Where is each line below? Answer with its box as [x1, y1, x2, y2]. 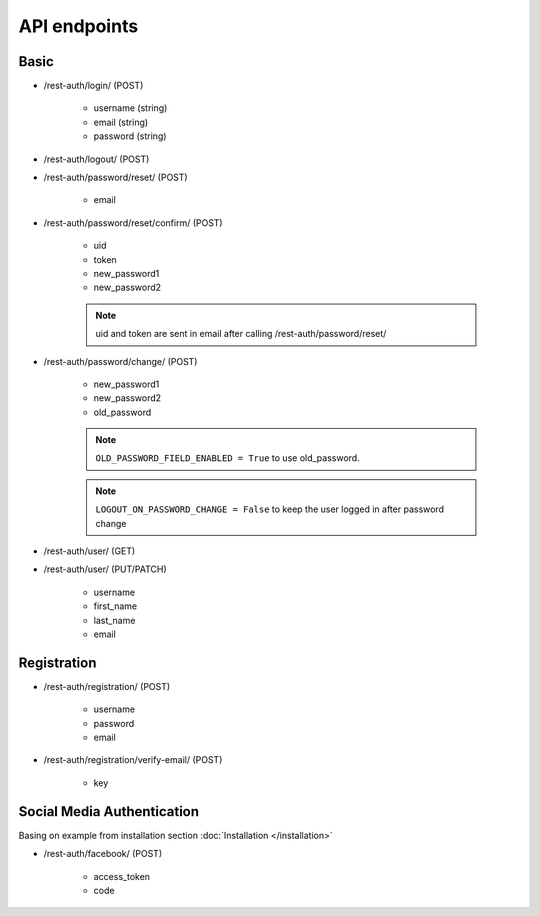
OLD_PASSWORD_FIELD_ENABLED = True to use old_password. [95, 452, 360, 464]
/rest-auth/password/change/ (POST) [43, 355, 198, 367]
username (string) [93, 102, 168, 114]
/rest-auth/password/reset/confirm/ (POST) [43, 216, 224, 229]
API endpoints [18, 15, 139, 37]
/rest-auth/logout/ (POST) [43, 153, 150, 165]
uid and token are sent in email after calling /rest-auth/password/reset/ [95, 328, 387, 340]
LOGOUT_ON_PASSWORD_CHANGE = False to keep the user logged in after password [95, 503, 445, 515]
